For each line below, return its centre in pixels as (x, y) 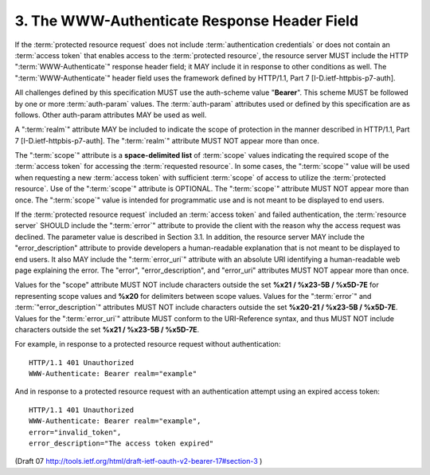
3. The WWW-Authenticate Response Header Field (186, 21)
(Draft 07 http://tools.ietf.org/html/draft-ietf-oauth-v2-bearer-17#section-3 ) (139, 461)
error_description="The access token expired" (121, 444)
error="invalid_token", (75, 432)
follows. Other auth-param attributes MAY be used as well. (111, 115)
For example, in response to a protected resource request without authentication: (148, 344)
